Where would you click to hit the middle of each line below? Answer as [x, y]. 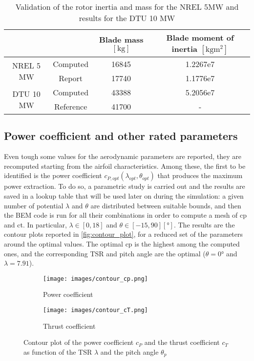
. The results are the [204, 224]
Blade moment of [200, 37]
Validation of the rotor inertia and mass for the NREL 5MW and [127, 7]
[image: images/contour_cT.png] [95, 310]
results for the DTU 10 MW [127, 18]
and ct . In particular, [35, 224]
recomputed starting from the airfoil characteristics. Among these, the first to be [125, 166]
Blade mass [121, 39]
